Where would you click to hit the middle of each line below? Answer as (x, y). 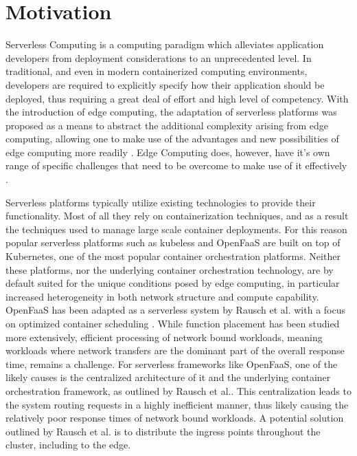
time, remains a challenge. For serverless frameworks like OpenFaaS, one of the (172, 363)
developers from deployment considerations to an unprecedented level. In (159, 57)
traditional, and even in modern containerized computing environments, (157, 71)
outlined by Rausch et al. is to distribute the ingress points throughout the (163, 431)
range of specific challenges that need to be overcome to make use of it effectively (176, 165)
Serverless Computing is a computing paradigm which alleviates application (165, 44)
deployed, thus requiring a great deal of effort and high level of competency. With (177, 98)
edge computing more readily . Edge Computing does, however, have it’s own (168, 152)
